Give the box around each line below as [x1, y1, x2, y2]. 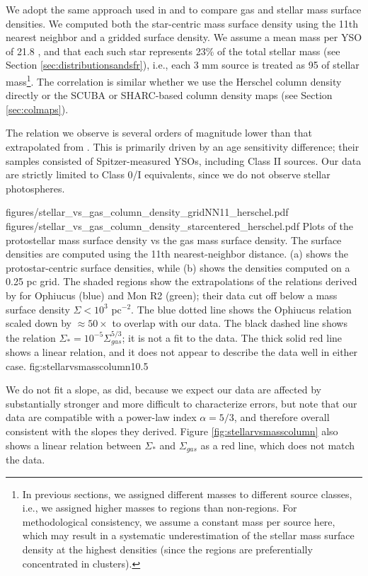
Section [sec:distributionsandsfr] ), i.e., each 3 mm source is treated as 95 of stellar [6, 57, 360, 72]
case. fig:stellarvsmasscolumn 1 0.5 [6, 358, 149, 373]
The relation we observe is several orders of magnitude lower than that [6, 125, 312, 140]
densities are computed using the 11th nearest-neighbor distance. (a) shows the [6, 246, 349, 261]
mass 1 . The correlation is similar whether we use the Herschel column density [6, 71, 342, 88]
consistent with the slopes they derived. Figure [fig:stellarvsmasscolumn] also [6, 423, 338, 438]
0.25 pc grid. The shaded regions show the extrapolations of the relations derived [6, 274, 357, 289]
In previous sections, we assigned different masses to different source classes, [22, 486, 352, 501]
